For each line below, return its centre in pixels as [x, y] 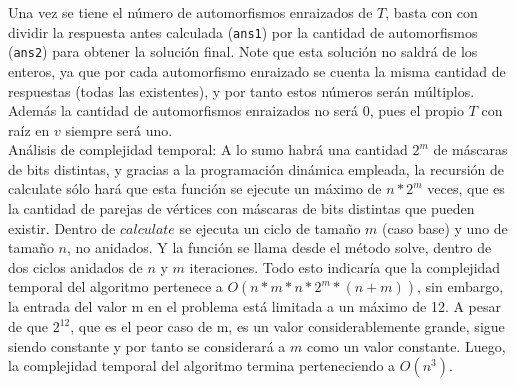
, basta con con [431, 12]
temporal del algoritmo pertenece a [115, 286]
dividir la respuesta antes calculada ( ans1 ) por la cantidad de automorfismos [243, 31]
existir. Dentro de [62, 227]
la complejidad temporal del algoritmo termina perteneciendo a [202, 365]
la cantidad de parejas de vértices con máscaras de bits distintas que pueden [241, 208]
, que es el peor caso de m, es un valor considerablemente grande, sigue [287, 326]
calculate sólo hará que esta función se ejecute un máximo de [195, 188]
